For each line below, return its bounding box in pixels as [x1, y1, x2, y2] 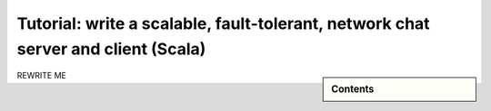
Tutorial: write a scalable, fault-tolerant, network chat [16, 14, 431, 33]
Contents [331, 83, 375, 96]
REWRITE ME [16, 70, 67, 81]
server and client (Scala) [16, 39, 206, 59]
